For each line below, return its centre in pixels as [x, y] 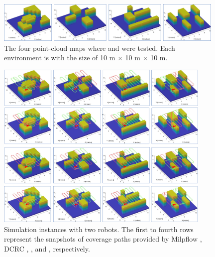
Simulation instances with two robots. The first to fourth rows [99, 229]
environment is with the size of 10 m [60, 58]
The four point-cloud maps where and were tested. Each [90, 48]
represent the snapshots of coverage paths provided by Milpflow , [103, 239]
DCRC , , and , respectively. [47, 249]
